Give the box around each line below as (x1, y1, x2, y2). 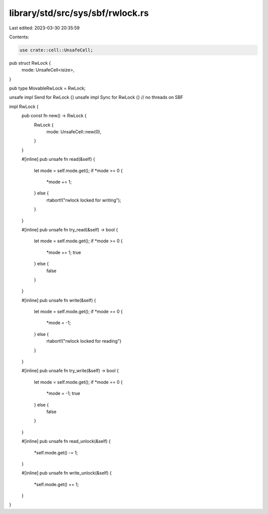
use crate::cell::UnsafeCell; (19, 47, 93, 53)
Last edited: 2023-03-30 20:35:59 (9, 25, 80, 31)
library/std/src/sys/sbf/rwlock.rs (9, 7, 149, 18)
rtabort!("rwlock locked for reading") (46, 338, 122, 344)
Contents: (9, 34, 29, 40)
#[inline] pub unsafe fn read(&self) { (21, 156, 95, 162)
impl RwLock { (9, 103, 39, 109)
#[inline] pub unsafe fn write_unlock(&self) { (21, 470, 112, 476)
